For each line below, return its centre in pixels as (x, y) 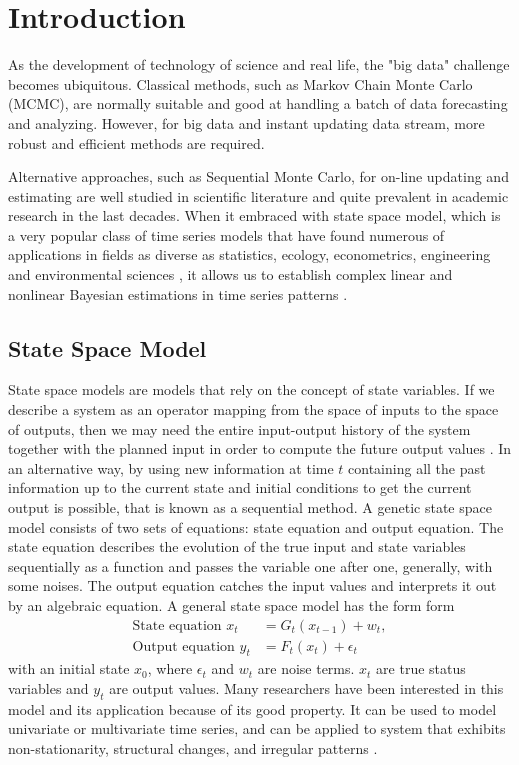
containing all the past (417, 467)
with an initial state (69, 668)
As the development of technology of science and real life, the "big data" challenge (259, 64)
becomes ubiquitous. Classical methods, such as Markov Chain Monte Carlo (240, 83)
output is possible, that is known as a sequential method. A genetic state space (250, 507)
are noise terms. (306, 668)
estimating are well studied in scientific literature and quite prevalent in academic (258, 195)
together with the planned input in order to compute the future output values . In (260, 448)
